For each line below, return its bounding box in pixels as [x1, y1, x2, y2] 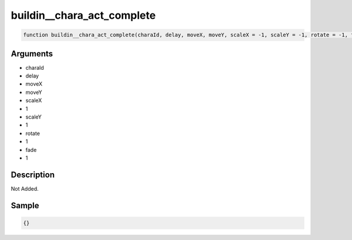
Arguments [11, 49, 53, 59]
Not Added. [11, 185, 39, 192]
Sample [11, 200, 39, 211]
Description [11, 170, 55, 180]
